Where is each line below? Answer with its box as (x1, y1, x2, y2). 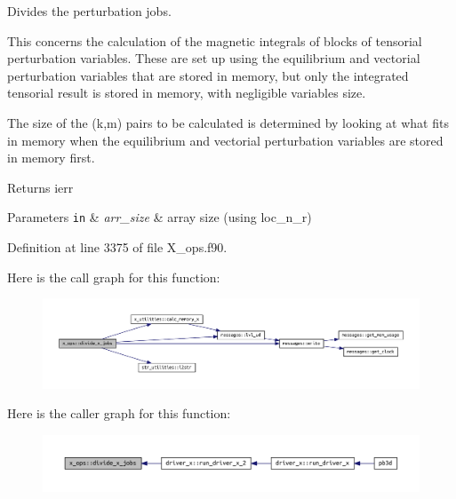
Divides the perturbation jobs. (7, 2, 172, 20)
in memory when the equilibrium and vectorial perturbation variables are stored (7, 131, 444, 149)
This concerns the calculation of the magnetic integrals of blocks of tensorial (7, 31, 422, 50)
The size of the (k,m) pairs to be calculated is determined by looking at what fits (7, 113, 449, 131)
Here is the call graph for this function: (7, 267, 220, 286)
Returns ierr (7, 178, 74, 196)
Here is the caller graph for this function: (7, 404, 231, 423)
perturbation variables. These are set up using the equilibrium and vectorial (7, 49, 420, 67)
